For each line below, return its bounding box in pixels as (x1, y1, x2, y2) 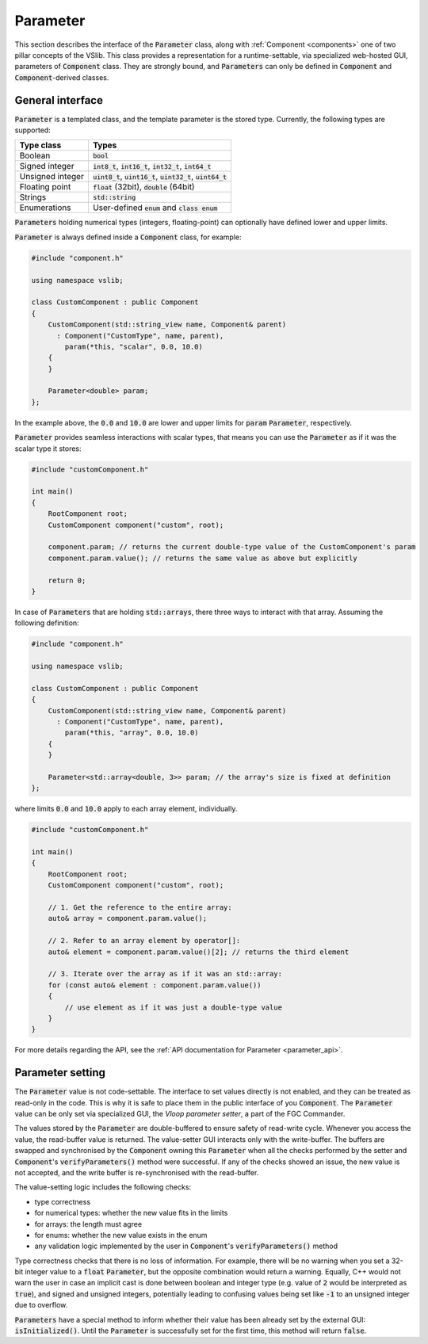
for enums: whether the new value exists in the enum (34, 1230, 208, 1239)
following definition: (14, 618, 79, 628)
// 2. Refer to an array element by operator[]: (48, 936, 241, 945)
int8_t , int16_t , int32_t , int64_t (92, 161, 212, 172)
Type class (19, 139, 62, 151)
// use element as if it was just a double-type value (64, 1002, 283, 1012)
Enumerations (19, 202, 71, 213)
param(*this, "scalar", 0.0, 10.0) (64, 342, 204, 351)
